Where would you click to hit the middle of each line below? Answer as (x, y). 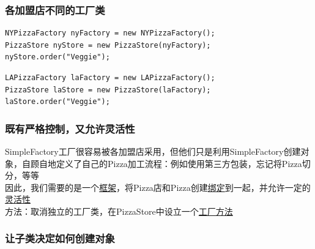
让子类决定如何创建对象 (60, 238)
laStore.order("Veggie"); (57, 102)
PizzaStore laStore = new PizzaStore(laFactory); (108, 90)
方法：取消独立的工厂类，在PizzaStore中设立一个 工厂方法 (119, 211)
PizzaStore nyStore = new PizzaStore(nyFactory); (108, 45)
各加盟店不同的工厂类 (55, 9)
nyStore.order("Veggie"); (57, 57)
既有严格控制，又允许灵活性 (70, 128)
